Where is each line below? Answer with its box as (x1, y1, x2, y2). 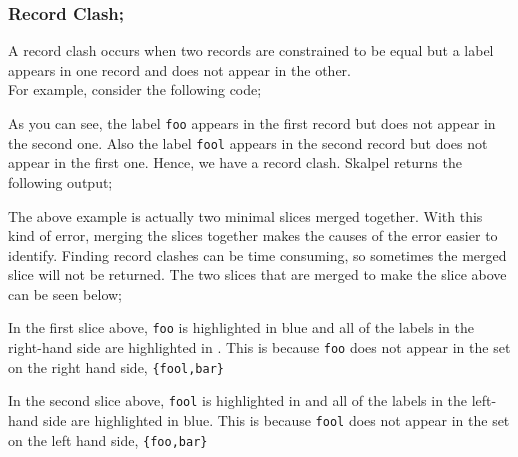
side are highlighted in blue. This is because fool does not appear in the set (43, 410, 510, 431)
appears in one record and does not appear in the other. (8, 59, 351, 80)
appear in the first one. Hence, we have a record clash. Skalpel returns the (8, 152, 462, 173)
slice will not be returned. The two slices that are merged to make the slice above (8, 264, 507, 285)
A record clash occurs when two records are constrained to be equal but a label (8, 40, 494, 61)
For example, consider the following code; (8, 79, 262, 100)
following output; (8, 171, 113, 192)
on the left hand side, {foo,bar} (8, 429, 208, 450)
